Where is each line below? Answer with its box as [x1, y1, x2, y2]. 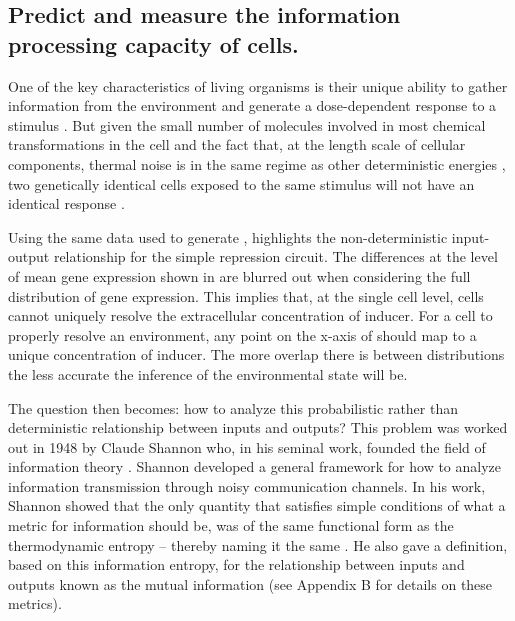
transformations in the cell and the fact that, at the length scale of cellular [8, 134, 466, 155]
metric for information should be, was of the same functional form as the [8, 515, 454, 536]
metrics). [8, 593, 62, 614]
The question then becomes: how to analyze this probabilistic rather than [8, 397, 458, 418]
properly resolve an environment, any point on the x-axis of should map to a [8, 324, 477, 345]
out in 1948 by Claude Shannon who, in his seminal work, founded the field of [8, 436, 486, 457]
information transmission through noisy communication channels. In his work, [8, 475, 486, 496]
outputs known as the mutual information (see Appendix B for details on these [8, 573, 493, 594]
